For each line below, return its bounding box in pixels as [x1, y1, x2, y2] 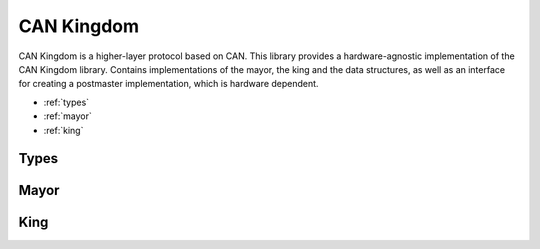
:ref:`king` [43, 124, 84, 136]
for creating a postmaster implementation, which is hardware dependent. [18, 78, 319, 90]
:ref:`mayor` [43, 110, 92, 122]
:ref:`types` [43, 96, 90, 108]
